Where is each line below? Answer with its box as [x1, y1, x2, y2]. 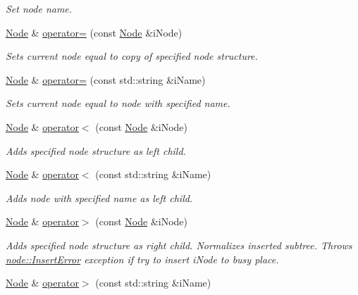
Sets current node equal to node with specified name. [6, 96, 230, 111]
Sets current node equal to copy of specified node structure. [6, 49, 258, 63]
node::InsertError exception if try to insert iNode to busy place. [6, 251, 279, 266]
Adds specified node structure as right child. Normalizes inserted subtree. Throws [6, 237, 352, 252]
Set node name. [6, 1, 73, 15]
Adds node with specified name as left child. [6, 190, 193, 205]
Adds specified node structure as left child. [6, 143, 186, 158]
